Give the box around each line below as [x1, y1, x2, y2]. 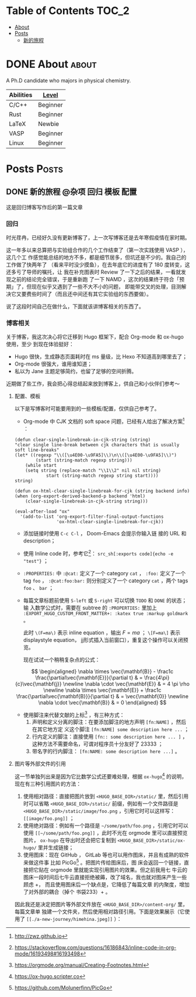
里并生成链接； [37, 844, 74, 851]
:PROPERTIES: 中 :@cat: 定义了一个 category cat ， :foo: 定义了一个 [23, 569, 186, 576]
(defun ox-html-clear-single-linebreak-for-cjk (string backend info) [14, 488, 190, 494]
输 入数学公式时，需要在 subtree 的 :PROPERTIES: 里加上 [23, 604, 157, 611]
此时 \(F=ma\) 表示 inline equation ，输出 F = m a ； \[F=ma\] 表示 [23, 629, 181, 636]
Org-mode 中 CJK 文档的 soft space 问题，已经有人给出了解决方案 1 [23, 417, 185, 425]
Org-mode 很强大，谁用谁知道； [14, 360, 92, 367]
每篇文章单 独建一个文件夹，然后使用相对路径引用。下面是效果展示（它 [14, 908, 185, 915]
